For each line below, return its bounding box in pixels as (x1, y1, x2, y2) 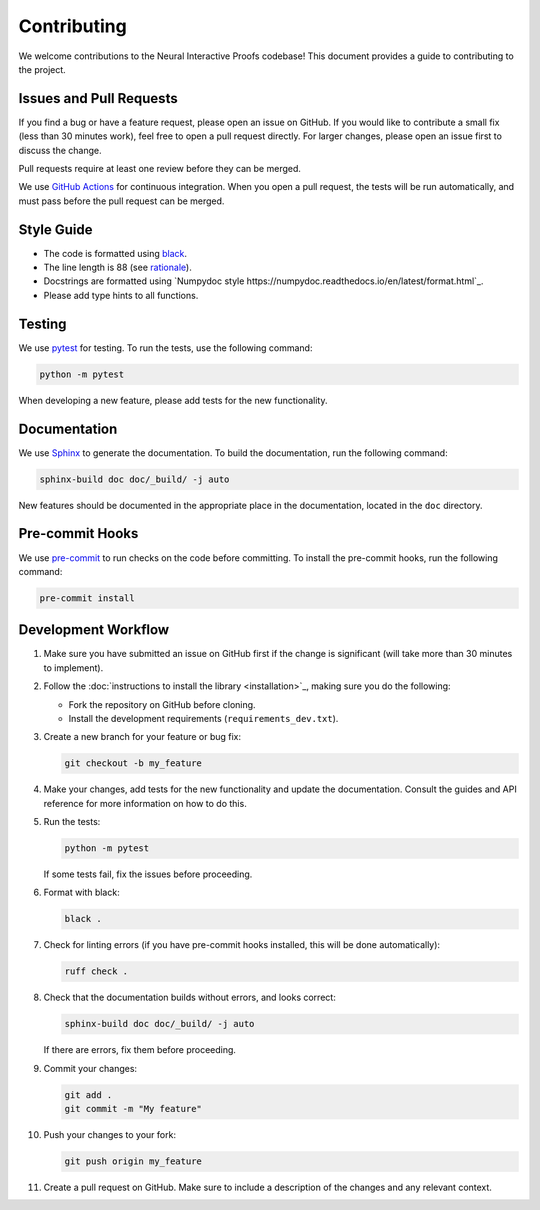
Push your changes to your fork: (43, 1129, 177, 1141)
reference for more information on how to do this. (43, 797, 247, 809)
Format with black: (43, 886, 120, 899)
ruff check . (64, 966, 129, 977)
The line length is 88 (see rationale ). (43, 261, 192, 274)
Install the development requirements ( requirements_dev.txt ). (68, 712, 339, 724)
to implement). (43, 661, 104, 674)
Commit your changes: (43, 1062, 138, 1074)
